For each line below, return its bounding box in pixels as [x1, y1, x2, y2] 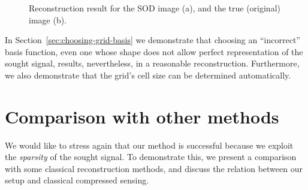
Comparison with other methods [5, 104, 279, 128]
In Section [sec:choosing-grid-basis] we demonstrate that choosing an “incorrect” [5, 34, 300, 46]
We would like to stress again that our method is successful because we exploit [5, 138, 294, 151]
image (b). [29, 13, 67, 26]
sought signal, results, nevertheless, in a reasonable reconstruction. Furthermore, [5, 57, 300, 70]
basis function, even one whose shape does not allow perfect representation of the [5, 45, 303, 58]
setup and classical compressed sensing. [5, 174, 149, 186]
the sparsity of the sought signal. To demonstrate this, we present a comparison [5, 150, 297, 163]
